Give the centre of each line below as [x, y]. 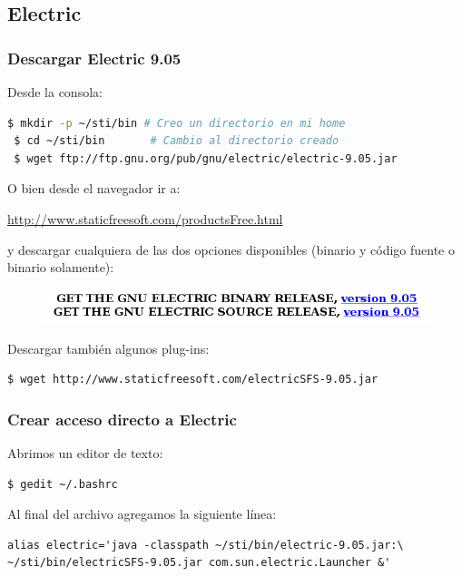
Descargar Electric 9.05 [94, 58]
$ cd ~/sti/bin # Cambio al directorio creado [177, 141]
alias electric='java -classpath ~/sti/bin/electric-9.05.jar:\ [206, 545]
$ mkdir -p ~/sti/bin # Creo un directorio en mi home [177, 123]
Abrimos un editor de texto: [85, 453]
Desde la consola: [55, 92]
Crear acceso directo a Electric [122, 419]
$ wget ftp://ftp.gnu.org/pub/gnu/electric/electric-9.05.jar [206, 158]
